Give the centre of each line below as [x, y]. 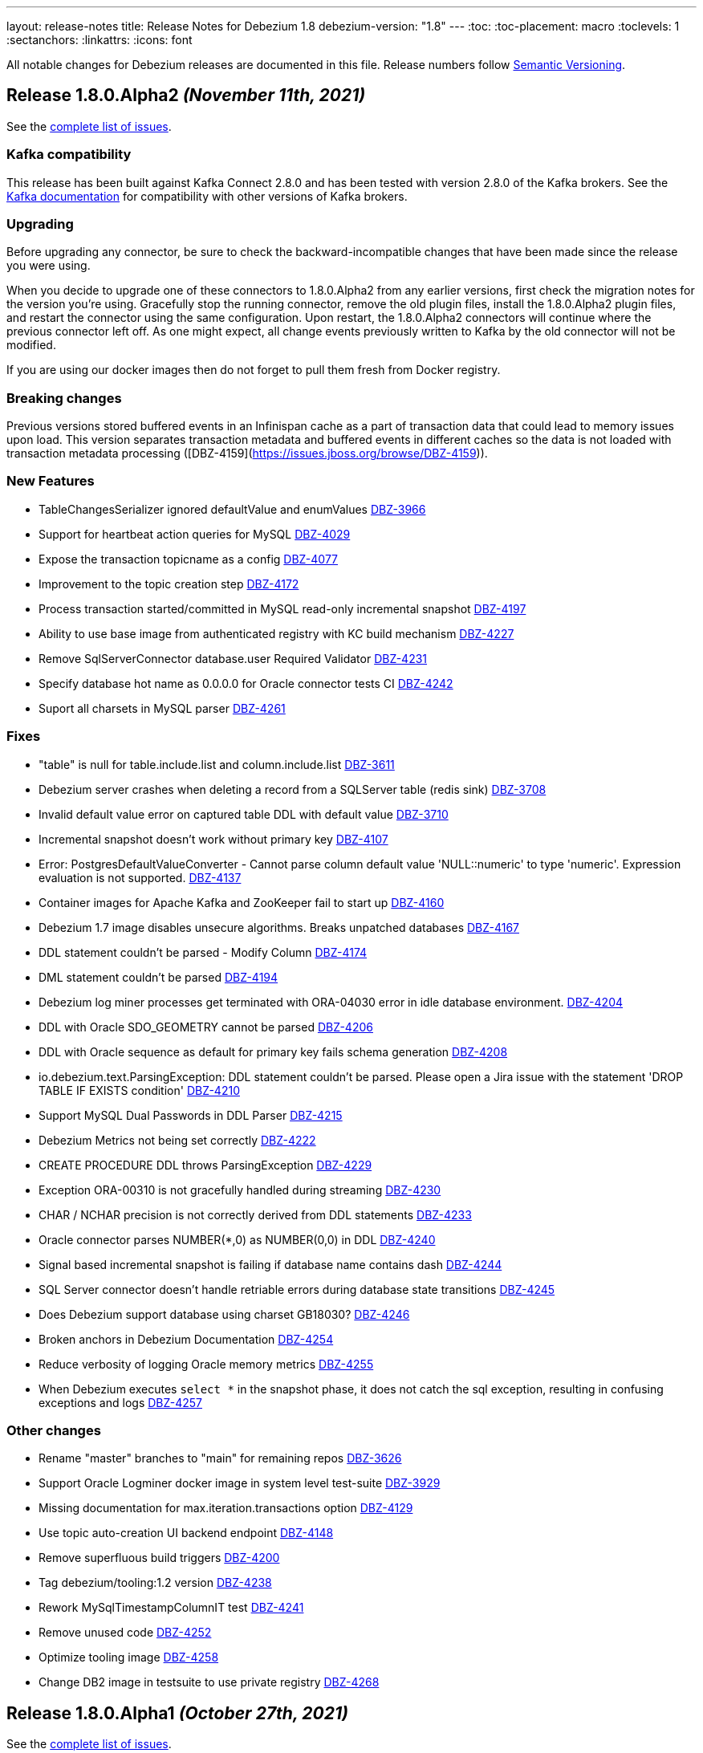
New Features [51, 481]
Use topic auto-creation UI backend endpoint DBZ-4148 [186, 1533]
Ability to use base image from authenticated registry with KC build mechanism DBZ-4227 [276, 633]
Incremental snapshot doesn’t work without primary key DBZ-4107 [213, 839]
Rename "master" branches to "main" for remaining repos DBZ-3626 [220, 1458]
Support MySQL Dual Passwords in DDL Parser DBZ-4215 [191, 1115]
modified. [31, 345]
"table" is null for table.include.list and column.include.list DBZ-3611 [217, 764]
